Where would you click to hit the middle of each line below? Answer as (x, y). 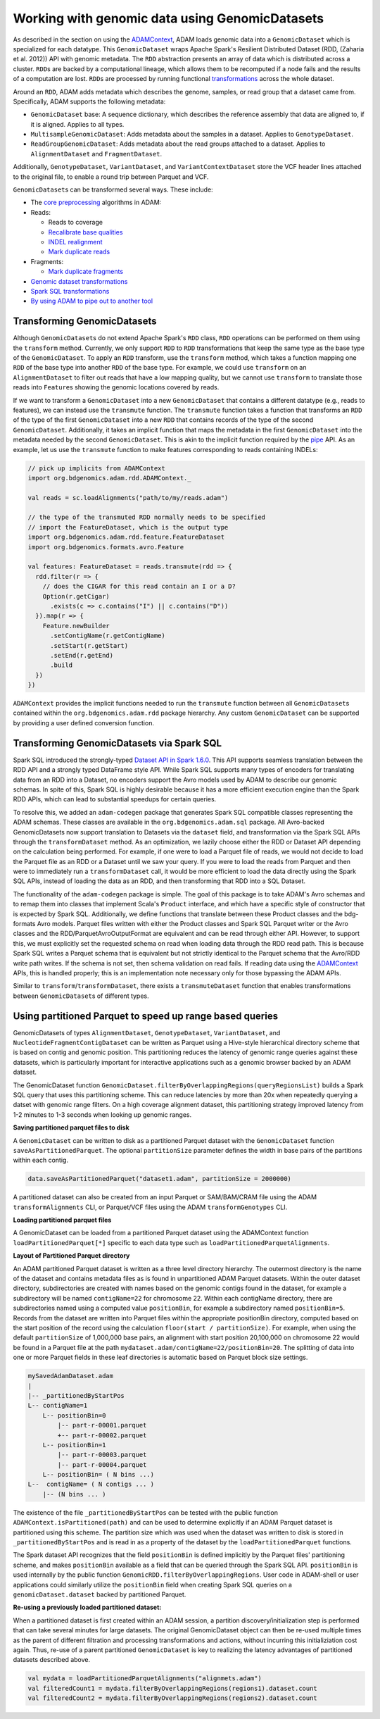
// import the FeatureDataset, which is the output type (128, 527)
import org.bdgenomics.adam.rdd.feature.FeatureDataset (126, 537)
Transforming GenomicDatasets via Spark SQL (117, 743)
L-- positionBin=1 (74, 1445)
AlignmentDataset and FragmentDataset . (96, 154)
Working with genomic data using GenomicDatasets (169, 18)
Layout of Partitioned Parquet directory (71, 1256)
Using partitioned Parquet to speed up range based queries (145, 1016)
